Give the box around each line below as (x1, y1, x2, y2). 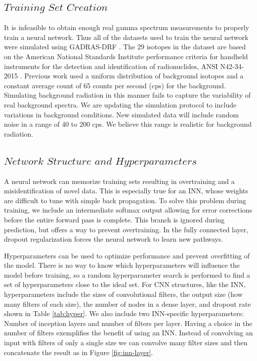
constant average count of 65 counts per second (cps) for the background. (4, 80, 226, 90)
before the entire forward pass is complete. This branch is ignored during (4, 214, 225, 224)
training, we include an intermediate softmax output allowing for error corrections (4, 205, 253, 215)
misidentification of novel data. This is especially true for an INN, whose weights (4, 185, 249, 196)
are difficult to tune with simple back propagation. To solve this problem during (4, 195, 247, 205)
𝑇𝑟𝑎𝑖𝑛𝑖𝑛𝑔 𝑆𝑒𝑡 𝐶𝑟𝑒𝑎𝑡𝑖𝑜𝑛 (4, 2, 108, 13)
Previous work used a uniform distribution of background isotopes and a (24, 71, 244, 81)
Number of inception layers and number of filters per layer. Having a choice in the (4, 318, 253, 328)
